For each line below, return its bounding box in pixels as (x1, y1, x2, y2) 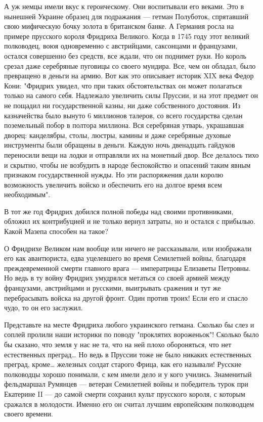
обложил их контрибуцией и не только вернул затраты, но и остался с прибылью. (4, 216, 255, 226)
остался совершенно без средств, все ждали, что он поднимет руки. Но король (4, 50, 246, 61)
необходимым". (4, 189, 51, 200)
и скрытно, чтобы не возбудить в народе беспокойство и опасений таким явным (4, 159, 251, 170)
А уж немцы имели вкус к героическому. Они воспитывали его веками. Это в (4, 1, 244, 11)
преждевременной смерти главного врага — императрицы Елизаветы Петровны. (4, 262, 251, 273)
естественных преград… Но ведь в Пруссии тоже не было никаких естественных (4, 349, 252, 359)
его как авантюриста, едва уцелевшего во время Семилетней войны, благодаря (4, 253, 246, 263)
